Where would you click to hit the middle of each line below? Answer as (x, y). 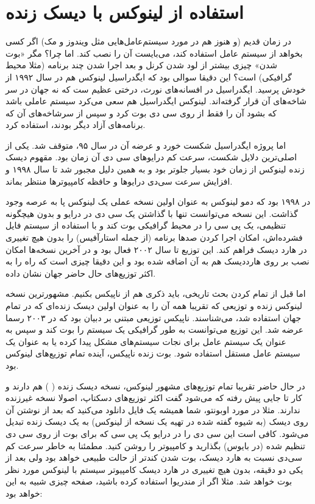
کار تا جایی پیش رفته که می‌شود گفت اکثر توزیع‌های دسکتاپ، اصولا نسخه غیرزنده (154, 398)
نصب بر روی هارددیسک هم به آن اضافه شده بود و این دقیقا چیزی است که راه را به (157, 261)
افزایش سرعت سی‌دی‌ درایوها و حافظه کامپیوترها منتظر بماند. (119, 181)
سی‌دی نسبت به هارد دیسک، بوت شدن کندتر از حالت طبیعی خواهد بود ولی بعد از (154, 457)
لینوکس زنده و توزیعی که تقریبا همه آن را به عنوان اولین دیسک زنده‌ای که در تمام (154, 305)
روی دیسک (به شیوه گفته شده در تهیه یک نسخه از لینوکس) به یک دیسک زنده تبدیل (157, 421)
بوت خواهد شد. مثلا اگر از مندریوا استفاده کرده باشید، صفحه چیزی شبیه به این (149, 481)
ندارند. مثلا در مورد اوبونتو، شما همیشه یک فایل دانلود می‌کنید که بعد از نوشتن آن (153, 409)
